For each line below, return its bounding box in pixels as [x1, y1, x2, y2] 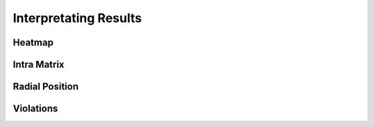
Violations [12, 103, 58, 115]
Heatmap [12, 37, 53, 48]
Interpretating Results [12, 10, 142, 26]
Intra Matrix [12, 59, 65, 70]
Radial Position [12, 81, 79, 92]
